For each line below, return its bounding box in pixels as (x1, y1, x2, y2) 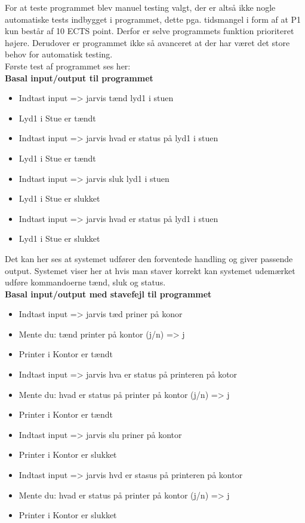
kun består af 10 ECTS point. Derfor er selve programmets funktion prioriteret (5, 25, 294, 37)
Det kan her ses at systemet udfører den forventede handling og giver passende (5, 252, 293, 264)
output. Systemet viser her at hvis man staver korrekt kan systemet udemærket (5, 264, 295, 276)
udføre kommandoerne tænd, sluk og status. (5, 276, 166, 288)
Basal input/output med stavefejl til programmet (5, 287, 212, 300)
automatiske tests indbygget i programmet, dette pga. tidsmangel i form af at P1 (5, 13, 301, 25)
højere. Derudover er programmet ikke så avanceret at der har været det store (5, 36, 290, 48)
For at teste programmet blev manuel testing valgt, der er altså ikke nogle (5, 1, 276, 13)
